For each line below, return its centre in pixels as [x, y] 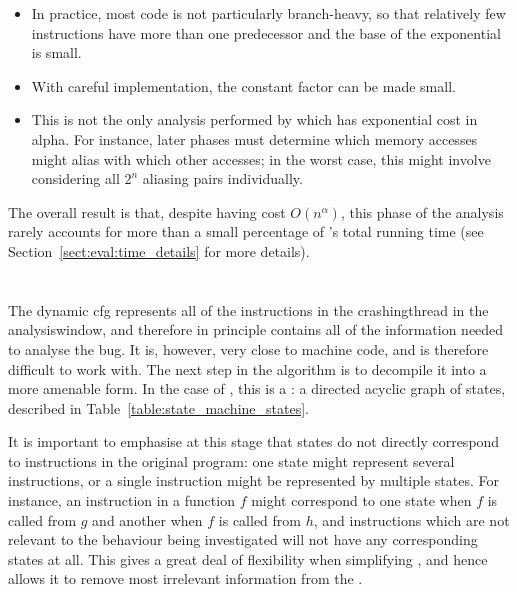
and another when [147, 519]
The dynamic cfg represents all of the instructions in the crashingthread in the [248, 309]
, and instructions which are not [411, 519]
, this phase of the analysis [422, 211]
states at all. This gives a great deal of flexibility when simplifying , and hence [248, 558]
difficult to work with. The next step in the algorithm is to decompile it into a [247, 368]
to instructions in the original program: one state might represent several [231, 460]
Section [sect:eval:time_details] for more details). [159, 250]
